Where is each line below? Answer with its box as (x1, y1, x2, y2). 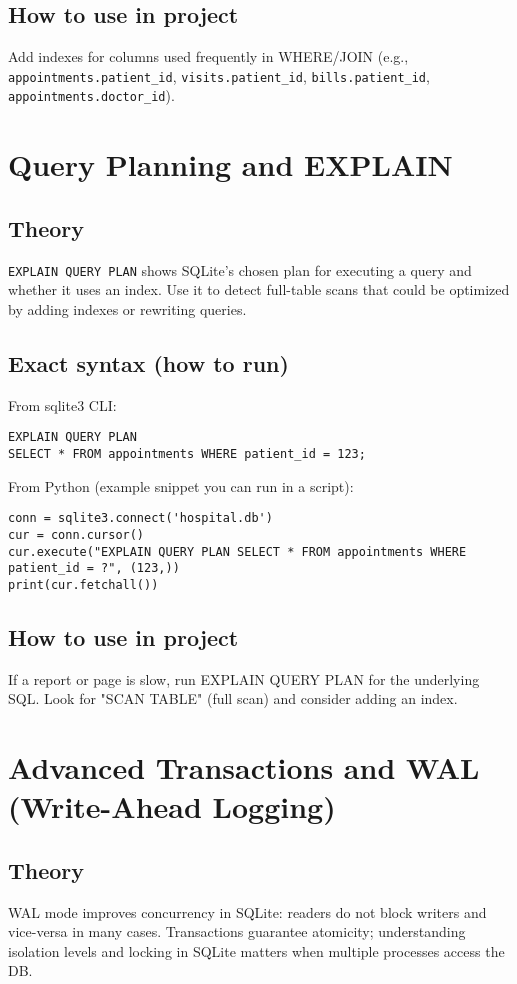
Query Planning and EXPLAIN (8, 144, 453, 185)
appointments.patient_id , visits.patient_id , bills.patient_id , (8, 65, 430, 86)
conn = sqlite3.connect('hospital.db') (8, 511, 273, 526)
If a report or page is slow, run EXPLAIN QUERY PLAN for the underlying (8, 668, 480, 689)
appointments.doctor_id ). (8, 85, 175, 106)
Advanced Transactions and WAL (8, 747, 480, 788)
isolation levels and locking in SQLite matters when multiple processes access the (8, 940, 505, 961)
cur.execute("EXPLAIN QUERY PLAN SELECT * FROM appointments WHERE (8, 544, 467, 559)
